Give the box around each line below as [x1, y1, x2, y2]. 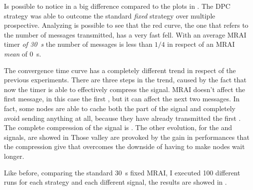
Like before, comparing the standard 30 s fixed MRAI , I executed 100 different [4, 167, 240, 177]
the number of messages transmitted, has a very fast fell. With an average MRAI [4, 29, 247, 39]
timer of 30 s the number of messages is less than [4, 39, 152, 49]
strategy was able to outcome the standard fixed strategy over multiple [4, 10, 215, 20]
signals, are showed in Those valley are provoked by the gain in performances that [4, 132, 250, 142]
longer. [4, 151, 24, 161]
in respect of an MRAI [167, 39, 235, 49]
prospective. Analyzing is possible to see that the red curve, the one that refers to [4, 20, 249, 30]
